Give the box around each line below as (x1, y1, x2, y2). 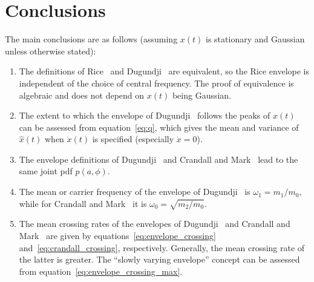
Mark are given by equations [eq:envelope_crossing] (19, 229, 216, 242)
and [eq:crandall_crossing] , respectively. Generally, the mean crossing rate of (19, 241, 305, 254)
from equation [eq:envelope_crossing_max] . (19, 264, 183, 277)
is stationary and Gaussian (206, 33, 305, 45)
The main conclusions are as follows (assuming (5, 33, 178, 45)
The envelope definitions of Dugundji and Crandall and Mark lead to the (19, 152, 298, 165)
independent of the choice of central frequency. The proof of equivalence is (19, 76, 294, 89)
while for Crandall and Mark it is (19, 197, 147, 209)
